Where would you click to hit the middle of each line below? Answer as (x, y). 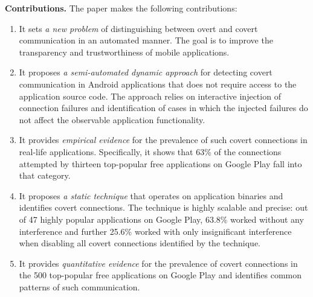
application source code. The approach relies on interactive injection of (150, 96)
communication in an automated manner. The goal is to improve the (146, 40)
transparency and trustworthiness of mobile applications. (124, 52)
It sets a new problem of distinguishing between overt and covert (138, 28)
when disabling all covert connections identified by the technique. (140, 243)
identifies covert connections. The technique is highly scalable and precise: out (163, 207)
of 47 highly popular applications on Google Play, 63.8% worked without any (161, 219)
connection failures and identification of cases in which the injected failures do (163, 108)
